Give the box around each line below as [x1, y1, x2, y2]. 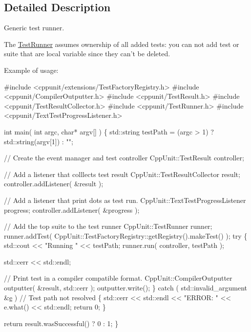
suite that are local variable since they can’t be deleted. [4, 48, 170, 59]
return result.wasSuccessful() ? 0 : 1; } [4, 318, 119, 328]
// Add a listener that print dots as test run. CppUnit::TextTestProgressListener [4, 195, 246, 205]
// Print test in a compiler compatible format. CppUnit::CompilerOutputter [4, 273, 232, 283]
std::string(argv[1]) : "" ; [4, 136, 73, 146]
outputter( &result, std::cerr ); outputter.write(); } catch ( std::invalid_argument [4, 283, 247, 293]
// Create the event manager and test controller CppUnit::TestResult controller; [4, 153, 244, 163]
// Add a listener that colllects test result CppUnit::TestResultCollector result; [4, 169, 240, 179]
